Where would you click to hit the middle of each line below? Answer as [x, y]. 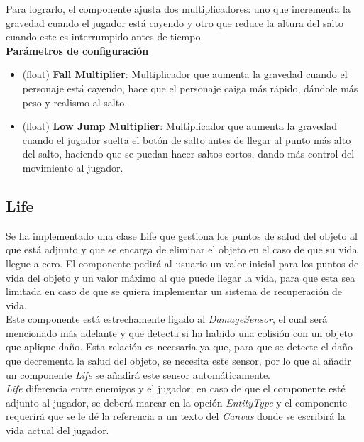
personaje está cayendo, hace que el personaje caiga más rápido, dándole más [190, 88]
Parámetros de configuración [77, 50]
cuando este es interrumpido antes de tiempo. [105, 37]
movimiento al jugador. [73, 167]
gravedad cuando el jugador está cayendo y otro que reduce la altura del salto [175, 22]
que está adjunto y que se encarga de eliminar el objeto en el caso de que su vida [182, 249]
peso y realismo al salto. [75, 102]
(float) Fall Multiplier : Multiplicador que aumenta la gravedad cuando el [185, 74]
